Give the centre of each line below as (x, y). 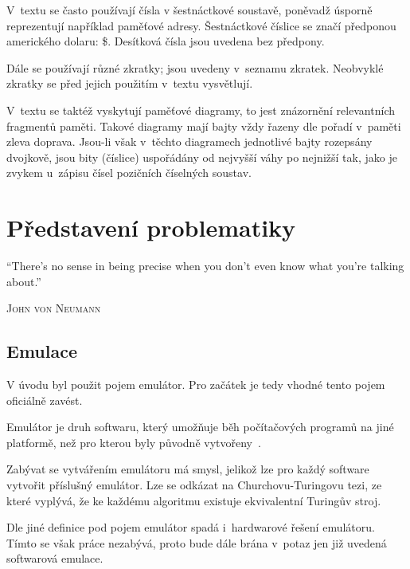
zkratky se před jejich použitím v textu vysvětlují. (130, 83)
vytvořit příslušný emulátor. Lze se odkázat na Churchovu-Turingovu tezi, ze (194, 485)
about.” (24, 281)
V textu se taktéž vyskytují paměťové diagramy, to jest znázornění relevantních (201, 110)
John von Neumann (54, 308)
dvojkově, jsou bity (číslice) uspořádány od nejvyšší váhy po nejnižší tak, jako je (202, 157)
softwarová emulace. (55, 558)
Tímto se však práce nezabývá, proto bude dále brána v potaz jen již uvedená (197, 542)
